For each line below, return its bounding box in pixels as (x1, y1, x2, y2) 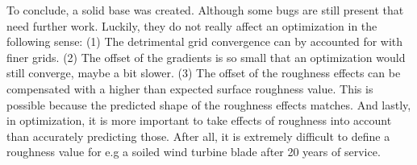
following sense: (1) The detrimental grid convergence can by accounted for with (6, 33, 403, 50)
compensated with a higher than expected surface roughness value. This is (6, 80, 373, 97)
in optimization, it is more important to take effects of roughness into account (6, 112, 392, 129)
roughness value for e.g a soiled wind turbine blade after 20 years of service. (6, 143, 381, 160)
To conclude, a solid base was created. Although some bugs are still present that (6, 2, 404, 18)
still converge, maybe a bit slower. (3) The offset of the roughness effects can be (6, 64, 401, 81)
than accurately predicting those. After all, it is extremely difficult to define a (6, 127, 390, 144)
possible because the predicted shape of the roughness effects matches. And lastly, (6, 96, 411, 113)
